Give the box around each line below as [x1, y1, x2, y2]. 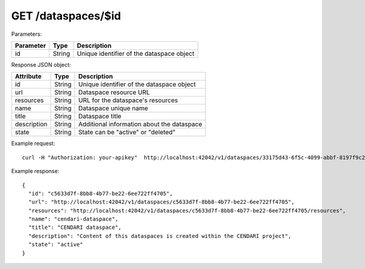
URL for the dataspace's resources [78, 96, 178, 104]
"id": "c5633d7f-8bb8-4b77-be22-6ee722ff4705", [28, 190, 173, 197]
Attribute [15, 72, 42, 81]
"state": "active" [28, 241, 83, 248]
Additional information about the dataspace [78, 120, 203, 129]
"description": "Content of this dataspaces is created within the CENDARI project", [28, 233, 292, 239]
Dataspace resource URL [78, 88, 150, 97]
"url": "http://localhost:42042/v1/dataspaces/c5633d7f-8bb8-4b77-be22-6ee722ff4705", [28, 199, 295, 206]
